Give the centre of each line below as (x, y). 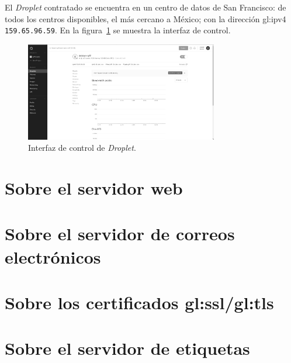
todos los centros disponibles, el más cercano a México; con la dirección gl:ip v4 (145, 18)
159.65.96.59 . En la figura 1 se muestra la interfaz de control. (118, 30)
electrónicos (53, 256)
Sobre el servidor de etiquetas (127, 348)
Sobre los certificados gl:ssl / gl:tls (139, 302)
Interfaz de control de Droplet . (82, 148)
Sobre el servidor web (94, 188)
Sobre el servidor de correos (120, 234)
